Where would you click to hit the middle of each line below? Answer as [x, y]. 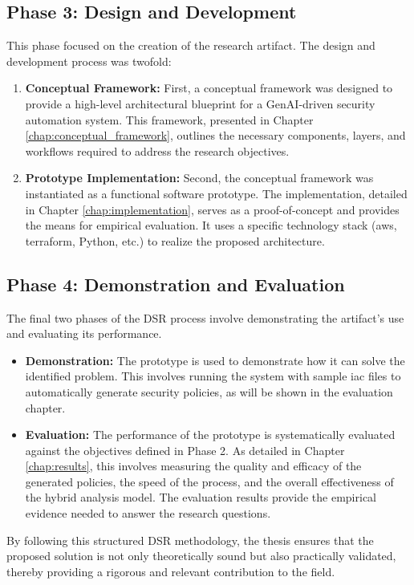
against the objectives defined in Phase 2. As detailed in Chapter [185, 450]
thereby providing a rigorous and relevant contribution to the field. [171, 571]
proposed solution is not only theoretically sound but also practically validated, [201, 556]
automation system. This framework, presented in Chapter [169, 119]
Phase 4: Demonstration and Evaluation [176, 284]
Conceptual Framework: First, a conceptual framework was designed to [209, 88]
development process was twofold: [89, 61]
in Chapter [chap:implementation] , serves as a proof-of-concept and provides [212, 209]
